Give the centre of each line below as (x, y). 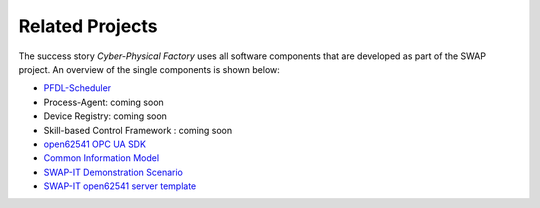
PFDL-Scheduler (77, 88)
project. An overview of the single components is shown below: (149, 69)
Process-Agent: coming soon (103, 102)
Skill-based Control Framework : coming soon (138, 130)
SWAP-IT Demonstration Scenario (113, 172)
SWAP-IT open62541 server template (120, 186)
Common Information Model (101, 158)
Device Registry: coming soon (105, 116)
